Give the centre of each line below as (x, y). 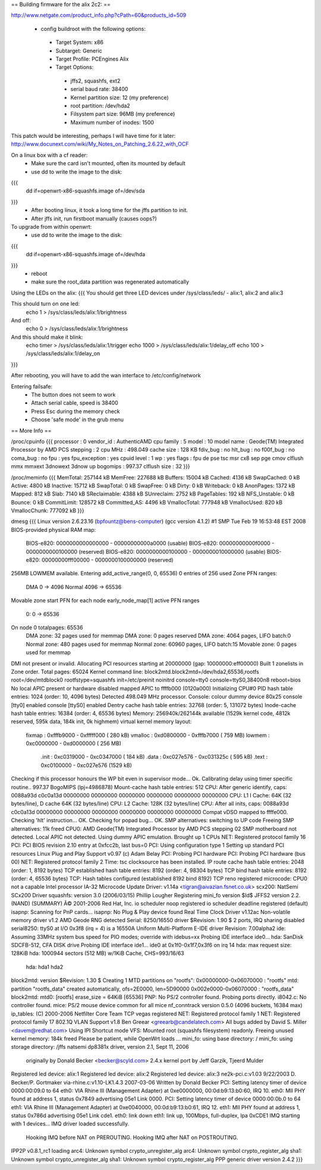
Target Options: (75, 67)
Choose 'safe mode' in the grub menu (78, 420)
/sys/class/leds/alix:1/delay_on (63, 354)
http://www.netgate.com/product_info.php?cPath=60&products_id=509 (99, 15)
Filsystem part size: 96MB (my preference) (123, 114)
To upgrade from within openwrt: (51, 226)
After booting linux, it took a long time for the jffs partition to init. (110, 210)
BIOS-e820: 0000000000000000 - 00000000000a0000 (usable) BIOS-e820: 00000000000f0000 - (150, 543)
